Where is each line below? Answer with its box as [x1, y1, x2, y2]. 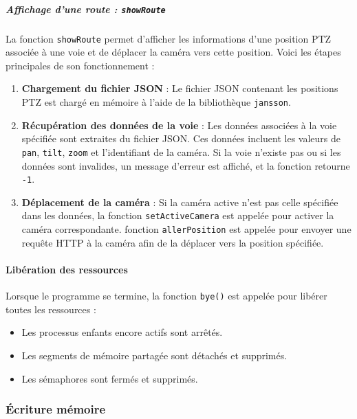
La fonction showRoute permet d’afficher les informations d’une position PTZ [6, 31, 332, 45]
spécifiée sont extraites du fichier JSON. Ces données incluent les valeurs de [21, 131, 340, 146]
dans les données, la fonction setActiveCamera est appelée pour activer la [21, 208, 334, 223]
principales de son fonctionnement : [6, 58, 155, 72]
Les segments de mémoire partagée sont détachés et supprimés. [21, 348, 288, 362]
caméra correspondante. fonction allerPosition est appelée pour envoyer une [21, 222, 351, 236]
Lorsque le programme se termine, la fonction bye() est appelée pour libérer [6, 288, 327, 303]
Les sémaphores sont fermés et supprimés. [21, 371, 198, 385]
